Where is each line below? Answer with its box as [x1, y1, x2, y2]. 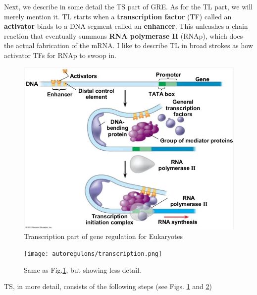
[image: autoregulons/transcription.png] [24, 250, 162, 257]
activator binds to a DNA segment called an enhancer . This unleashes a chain [4, 21, 248, 31]
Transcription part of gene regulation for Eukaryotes [24, 231, 183, 241]
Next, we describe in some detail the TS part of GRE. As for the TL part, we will [4, 1, 253, 11]
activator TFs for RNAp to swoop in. [4, 50, 116, 60]
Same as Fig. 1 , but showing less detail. [24, 264, 141, 275]
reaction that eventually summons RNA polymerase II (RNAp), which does [4, 30, 243, 41]
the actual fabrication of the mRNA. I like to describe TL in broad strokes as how [4, 40, 253, 51]
